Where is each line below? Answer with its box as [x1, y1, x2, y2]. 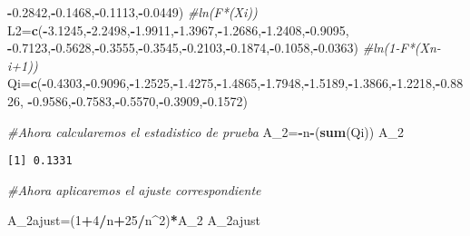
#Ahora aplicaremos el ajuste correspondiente [7, 180, 261, 199]
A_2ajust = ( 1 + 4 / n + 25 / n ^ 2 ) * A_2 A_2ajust [7, 211, 260, 230]
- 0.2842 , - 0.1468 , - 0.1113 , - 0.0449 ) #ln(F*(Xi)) [7, 3, 258, 21]
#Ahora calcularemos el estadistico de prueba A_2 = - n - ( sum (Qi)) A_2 [7, 122, 404, 141]
